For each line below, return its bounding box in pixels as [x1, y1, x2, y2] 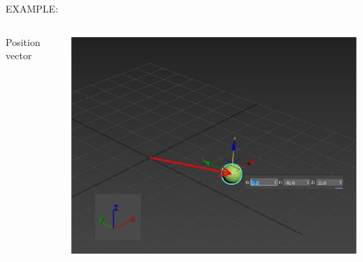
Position [6, 34, 40, 49]
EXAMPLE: [6, 1, 59, 15]
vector [6, 48, 32, 63]
